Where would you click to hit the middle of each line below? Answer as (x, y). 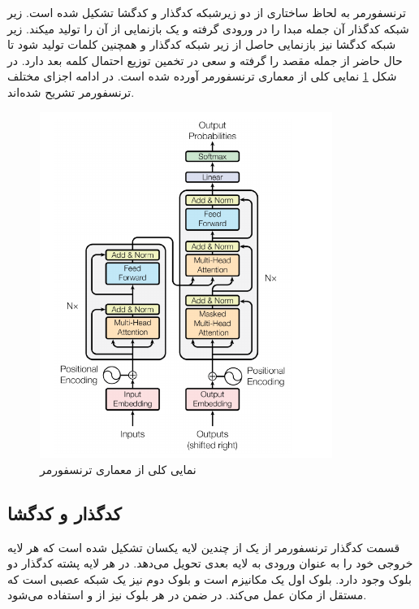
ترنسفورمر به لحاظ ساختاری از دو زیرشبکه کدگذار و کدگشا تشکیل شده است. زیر (207, 12)
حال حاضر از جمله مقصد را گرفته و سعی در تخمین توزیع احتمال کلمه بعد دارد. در (205, 60)
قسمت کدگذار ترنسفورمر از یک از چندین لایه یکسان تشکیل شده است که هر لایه (204, 547)
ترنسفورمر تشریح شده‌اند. (71, 91)
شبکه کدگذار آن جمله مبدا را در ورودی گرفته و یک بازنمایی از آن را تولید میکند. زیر (208, 28)
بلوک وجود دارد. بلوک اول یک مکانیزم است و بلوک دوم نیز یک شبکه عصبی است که (209, 579)
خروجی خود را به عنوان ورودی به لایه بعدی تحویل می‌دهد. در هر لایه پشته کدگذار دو (210, 563)
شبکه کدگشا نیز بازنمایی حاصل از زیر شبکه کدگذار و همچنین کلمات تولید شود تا (202, 44)
